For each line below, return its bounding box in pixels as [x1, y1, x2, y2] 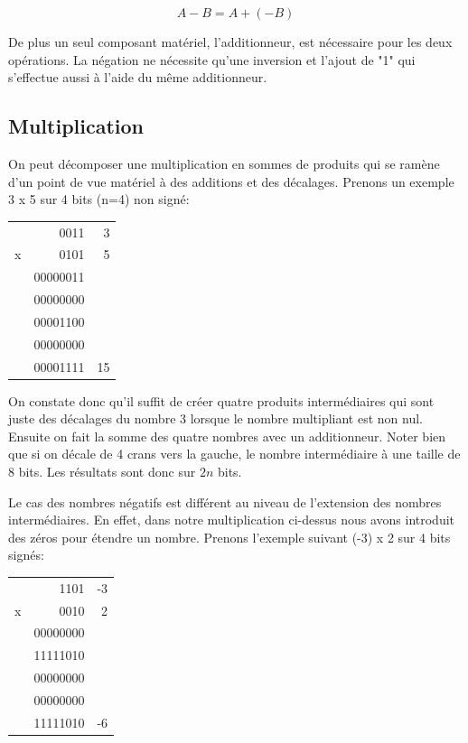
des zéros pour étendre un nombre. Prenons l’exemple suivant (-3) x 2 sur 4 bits [8, 527, 451, 546]
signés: [8, 545, 44, 564]
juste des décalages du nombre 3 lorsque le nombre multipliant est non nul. [8, 409, 423, 428]
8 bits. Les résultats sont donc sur [8, 462, 196, 481]
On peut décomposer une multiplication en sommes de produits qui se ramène [8, 153, 440, 172]
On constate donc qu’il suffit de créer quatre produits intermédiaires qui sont [8, 391, 435, 410]
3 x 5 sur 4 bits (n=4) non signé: [8, 190, 190, 209]
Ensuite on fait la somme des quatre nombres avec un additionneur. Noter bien [8, 426, 446, 445]
